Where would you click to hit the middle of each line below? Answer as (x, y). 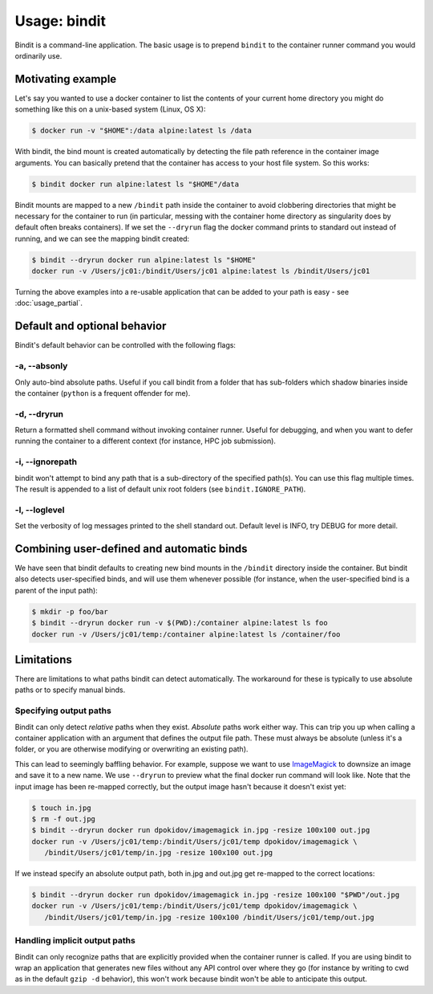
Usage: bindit (60, 21)
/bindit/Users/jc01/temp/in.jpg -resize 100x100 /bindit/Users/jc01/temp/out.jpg (209, 917)
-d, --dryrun (39, 413)
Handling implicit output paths (75, 941)
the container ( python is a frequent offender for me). (103, 393)
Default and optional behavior (91, 326)
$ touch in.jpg (61, 808)
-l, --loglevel (40, 510)
